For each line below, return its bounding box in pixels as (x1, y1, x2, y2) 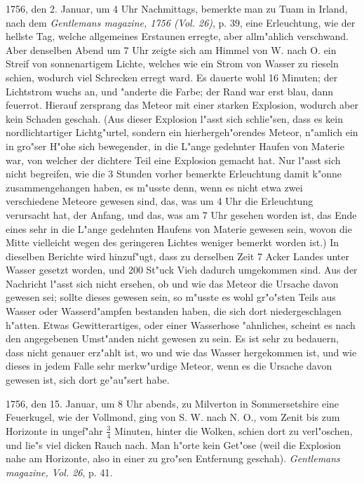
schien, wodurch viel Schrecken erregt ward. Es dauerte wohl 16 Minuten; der (6, 69, 338, 84)
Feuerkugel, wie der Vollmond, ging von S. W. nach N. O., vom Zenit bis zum (6, 410, 340, 424)
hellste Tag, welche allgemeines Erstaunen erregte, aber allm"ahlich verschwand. (6, 29, 349, 43)
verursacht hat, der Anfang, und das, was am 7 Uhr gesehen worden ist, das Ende (6, 207, 357, 222)
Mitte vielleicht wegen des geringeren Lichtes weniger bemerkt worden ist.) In (6, 235, 339, 250)
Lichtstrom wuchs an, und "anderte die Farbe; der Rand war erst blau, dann (6, 83, 334, 98)
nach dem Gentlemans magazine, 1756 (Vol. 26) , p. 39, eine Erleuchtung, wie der (6, 15, 356, 29)
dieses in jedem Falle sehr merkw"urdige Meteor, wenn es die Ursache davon (6, 358, 332, 373)
